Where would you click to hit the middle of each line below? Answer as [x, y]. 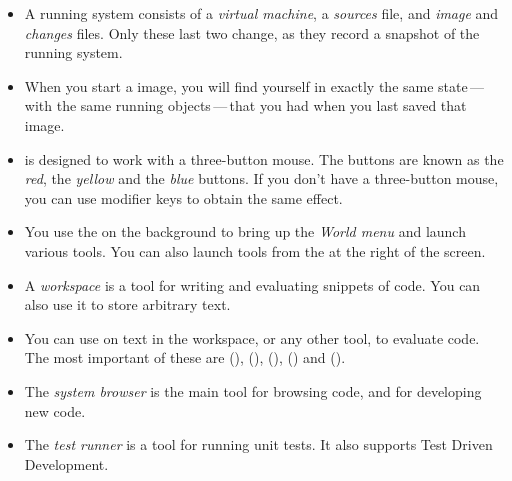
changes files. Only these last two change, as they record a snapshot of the [252, 32]
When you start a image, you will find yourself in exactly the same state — [254, 85]
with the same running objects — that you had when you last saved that [245, 105]
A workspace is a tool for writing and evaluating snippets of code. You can [252, 284]
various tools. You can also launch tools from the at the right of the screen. [255, 250]
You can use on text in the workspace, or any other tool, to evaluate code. [252, 337]
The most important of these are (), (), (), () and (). [185, 357]
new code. [55, 410]
